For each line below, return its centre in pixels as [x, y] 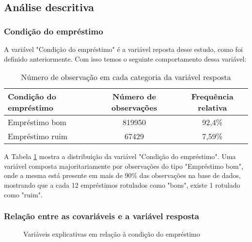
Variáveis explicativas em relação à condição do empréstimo [112, 234]
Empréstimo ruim [38, 136]
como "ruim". [23, 194]
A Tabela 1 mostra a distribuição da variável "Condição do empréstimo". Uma [120, 156]
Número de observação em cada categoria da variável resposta [126, 77]
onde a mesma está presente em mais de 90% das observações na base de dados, [122, 175]
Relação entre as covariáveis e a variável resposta [102, 216]
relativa [213, 108]
